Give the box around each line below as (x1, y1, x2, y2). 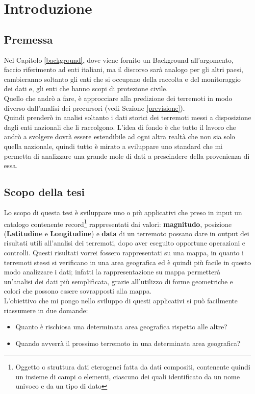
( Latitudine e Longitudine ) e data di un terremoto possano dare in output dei (4, 228, 249, 238)
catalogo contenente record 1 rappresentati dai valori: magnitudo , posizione (4, 217, 232, 229)
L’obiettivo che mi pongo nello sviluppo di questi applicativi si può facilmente (4, 295, 238, 305)
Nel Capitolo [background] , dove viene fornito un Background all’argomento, (4, 54, 233, 65)
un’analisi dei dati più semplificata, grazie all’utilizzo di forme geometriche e (4, 276, 233, 286)
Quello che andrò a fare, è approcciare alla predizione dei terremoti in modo (4, 93, 232, 103)
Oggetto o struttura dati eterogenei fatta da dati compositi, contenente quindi (15, 362, 251, 372)
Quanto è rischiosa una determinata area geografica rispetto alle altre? (15, 321, 228, 332)
